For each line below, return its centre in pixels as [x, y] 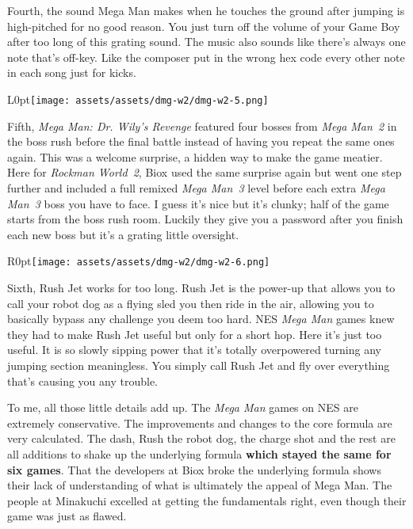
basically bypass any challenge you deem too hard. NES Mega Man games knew [201, 319]
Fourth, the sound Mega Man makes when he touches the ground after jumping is [206, 10]
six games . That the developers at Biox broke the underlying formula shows [194, 469]
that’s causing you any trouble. [82, 381]
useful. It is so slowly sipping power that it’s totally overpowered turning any [194, 350]
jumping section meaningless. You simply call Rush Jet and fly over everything [199, 365]
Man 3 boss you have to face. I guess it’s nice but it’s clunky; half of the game [198, 203]
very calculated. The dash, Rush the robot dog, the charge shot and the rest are [201, 438]
